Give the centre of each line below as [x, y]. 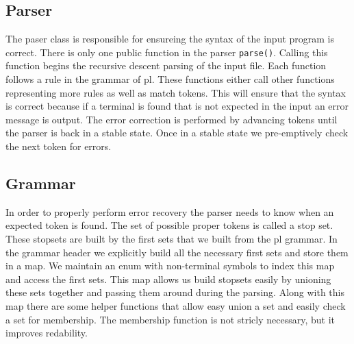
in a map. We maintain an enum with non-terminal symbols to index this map [170, 266]
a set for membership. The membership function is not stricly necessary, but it [170, 319]
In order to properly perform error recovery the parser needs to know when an [170, 211]
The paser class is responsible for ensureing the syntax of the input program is [170, 39]
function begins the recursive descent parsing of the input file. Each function [166, 65]
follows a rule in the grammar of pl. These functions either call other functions [170, 79]
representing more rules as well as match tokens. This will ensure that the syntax [176, 92]
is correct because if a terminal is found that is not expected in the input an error [177, 106]
